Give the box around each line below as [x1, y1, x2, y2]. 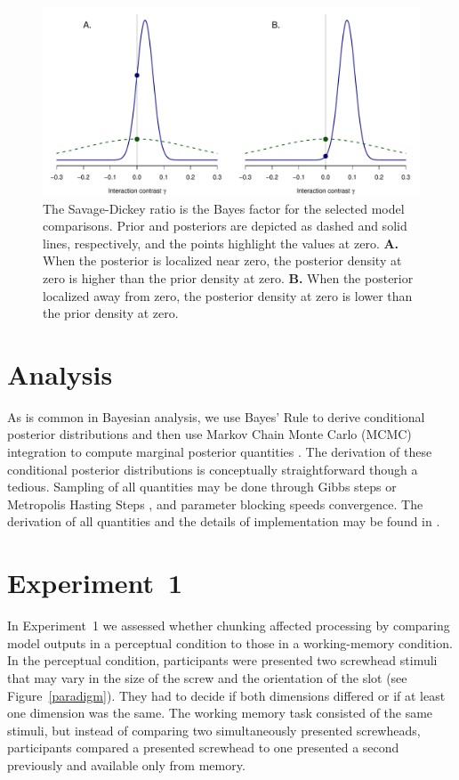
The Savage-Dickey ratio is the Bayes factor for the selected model [43, 199, 405, 217]
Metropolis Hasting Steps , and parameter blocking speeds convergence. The [7, 494, 423, 513]
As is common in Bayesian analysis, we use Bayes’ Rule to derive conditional [7, 407, 425, 426]
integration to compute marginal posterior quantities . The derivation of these [7, 443, 432, 461]
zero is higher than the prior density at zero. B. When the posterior [43, 268, 414, 287]
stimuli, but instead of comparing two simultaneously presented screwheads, [7, 720, 421, 739]
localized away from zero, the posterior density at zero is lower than [43, 286, 413, 305]
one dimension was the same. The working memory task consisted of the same [7, 703, 433, 722]
